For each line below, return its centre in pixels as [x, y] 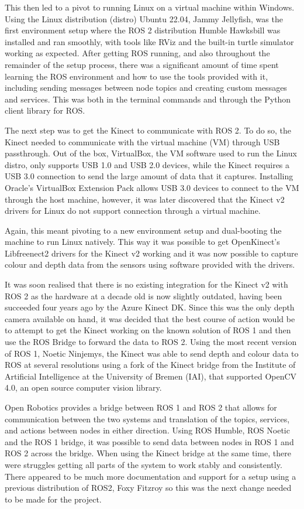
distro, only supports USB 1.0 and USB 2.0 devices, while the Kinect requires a [147, 164]
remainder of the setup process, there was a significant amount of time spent [142, 64]
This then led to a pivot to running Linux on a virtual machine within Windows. [150, 7]
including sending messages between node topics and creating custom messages [146, 88]
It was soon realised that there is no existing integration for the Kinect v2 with [146, 284]
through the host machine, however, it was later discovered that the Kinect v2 [145, 199]
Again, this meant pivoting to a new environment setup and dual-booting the [143, 230]
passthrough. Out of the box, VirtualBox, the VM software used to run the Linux [151, 153]
